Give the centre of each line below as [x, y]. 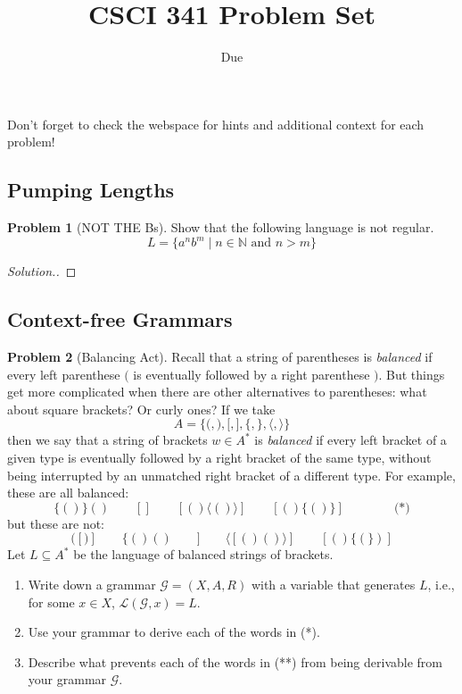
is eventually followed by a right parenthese [252, 374]
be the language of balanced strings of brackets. [203, 554]
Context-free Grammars [120, 319]
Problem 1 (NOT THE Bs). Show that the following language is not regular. [221, 227]
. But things [412, 374]
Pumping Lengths [91, 190]
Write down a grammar [92, 584]
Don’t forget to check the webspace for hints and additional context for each [216, 124]
